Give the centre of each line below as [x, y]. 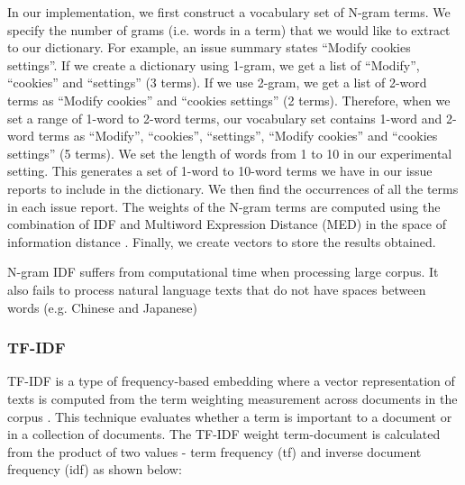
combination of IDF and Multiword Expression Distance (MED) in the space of [227, 224]
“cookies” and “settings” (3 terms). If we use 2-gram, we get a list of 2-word [217, 82]
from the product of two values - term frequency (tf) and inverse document [214, 451]
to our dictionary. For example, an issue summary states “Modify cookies [209, 47]
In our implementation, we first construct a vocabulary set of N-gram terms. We [229, 12]
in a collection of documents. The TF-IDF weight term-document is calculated [224, 434]
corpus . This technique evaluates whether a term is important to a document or [230, 416]
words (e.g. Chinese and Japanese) [102, 307]
